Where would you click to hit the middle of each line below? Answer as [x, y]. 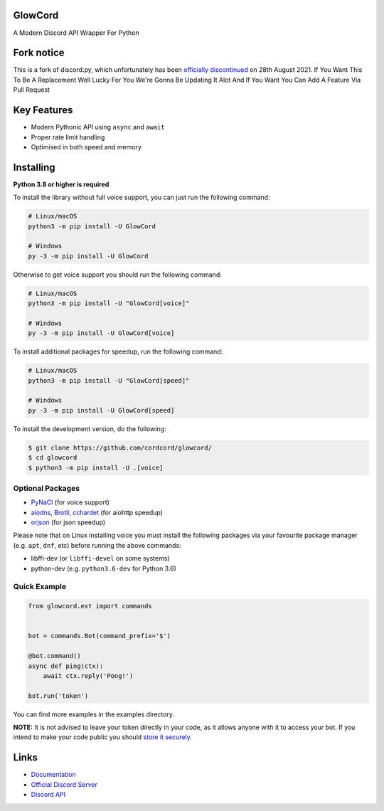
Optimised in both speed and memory [86, 147]
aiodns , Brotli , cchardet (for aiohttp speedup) [97, 512]
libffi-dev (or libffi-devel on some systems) [100, 558]
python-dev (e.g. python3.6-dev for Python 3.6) [104, 568]
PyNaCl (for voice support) [70, 502]
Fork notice [39, 53]
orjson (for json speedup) [68, 522]
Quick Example [40, 587]
